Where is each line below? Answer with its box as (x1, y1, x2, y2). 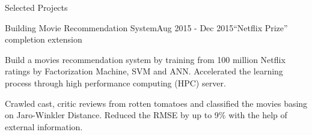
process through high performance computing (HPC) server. (5, 76, 226, 89)
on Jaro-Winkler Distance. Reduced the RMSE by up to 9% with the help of (5, 109, 287, 121)
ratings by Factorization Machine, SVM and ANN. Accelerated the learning (5, 65, 283, 77)
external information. (5, 120, 83, 133)
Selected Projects (5, 1, 68, 13)
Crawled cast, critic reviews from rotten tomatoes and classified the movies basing (5, 97, 308, 109)
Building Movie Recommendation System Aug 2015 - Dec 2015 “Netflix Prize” (5, 21, 288, 34)
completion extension (5, 33, 82, 46)
